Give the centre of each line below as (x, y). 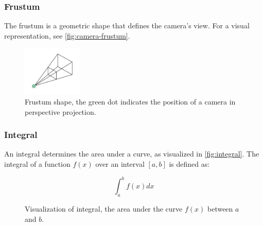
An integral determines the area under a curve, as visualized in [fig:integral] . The (132, 154)
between (220, 208)
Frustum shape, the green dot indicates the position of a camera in (130, 102)
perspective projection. (60, 111)
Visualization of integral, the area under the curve (104, 208)
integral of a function (37, 164)
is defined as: (189, 164)
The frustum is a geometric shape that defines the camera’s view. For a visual (127, 25)
